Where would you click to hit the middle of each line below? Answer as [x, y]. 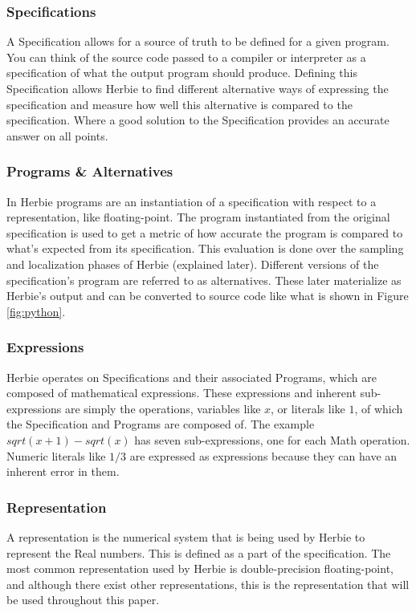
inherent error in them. [63, 471]
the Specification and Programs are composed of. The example [161, 424]
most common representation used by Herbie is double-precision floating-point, [200, 568]
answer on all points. [57, 135]
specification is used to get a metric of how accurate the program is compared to [205, 232]
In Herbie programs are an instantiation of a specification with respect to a [192, 201]
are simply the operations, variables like [163, 408]
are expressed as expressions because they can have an [263, 455]
